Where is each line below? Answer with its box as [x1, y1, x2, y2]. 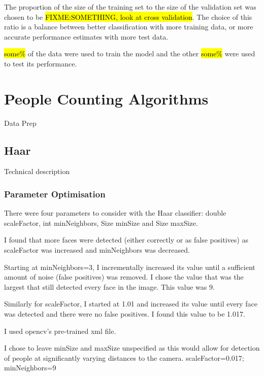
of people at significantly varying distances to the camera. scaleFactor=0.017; [4, 352, 244, 363]
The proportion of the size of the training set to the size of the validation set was [4, 2, 256, 12]
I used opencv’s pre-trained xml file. [4, 325, 116, 336]
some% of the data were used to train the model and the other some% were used [4, 48, 255, 59]
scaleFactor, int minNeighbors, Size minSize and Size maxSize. [4, 217, 198, 228]
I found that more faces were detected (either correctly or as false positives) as [4, 234, 248, 245]
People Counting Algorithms [4, 88, 209, 109]
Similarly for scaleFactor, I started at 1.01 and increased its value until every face [4, 298, 257, 309]
